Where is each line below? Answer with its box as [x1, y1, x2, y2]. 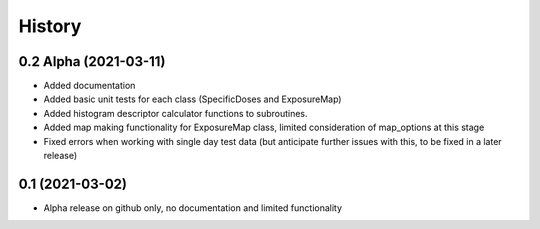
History [18, 15, 82, 37]
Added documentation [43, 80, 136, 92]
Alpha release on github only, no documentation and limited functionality [43, 201, 343, 214]
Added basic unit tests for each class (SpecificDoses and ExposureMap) [43, 93, 342, 105]
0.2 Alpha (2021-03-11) [18, 53, 166, 70]
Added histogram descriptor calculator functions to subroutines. [43, 107, 309, 119]
